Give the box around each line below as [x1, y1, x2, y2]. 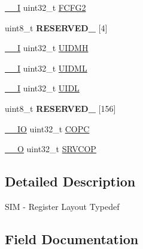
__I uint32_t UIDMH [5, 41, 89, 54]
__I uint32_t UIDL [5, 82, 80, 94]
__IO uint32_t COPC [5, 122, 90, 135]
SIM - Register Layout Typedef [5, 200, 120, 212]
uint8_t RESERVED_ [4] [5, 21, 108, 34]
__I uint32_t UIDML [5, 61, 87, 74]
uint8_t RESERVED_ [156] [5, 102, 116, 114]
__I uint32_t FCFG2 [5, 1, 86, 13]
